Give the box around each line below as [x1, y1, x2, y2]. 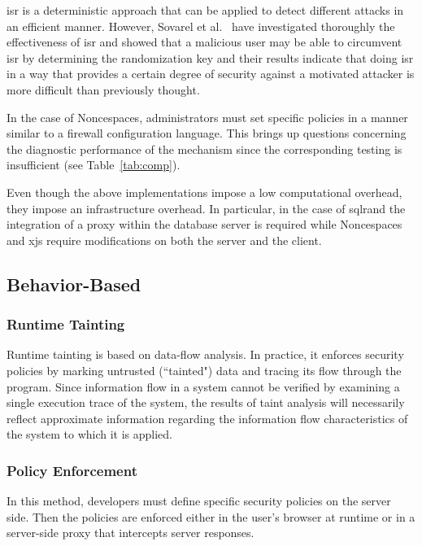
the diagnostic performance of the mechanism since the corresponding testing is [7, 140, 402, 157]
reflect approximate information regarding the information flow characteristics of [7, 409, 408, 426]
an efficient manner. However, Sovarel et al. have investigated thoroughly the [7, 17, 395, 34]
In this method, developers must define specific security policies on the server [7, 492, 391, 509]
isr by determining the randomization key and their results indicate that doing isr [7, 49, 414, 66]
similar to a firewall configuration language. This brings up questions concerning [7, 124, 407, 142]
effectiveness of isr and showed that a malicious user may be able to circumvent [7, 33, 402, 50]
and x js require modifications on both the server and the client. [7, 231, 322, 248]
